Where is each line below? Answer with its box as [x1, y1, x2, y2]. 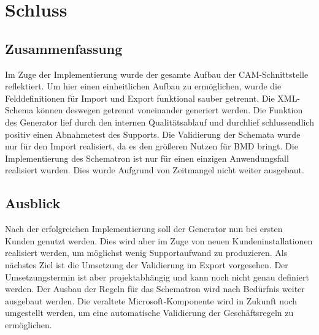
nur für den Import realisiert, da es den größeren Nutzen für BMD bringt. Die [5, 140, 298, 152]
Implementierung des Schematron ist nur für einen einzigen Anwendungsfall [5, 151, 289, 164]
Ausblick [5, 194, 61, 213]
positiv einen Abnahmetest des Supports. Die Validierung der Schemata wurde [5, 127, 301, 140]
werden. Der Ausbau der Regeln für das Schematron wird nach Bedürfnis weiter [5, 282, 305, 295]
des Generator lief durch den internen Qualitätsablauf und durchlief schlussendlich [5, 115, 314, 128]
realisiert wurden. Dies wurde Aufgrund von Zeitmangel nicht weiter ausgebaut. [5, 164, 304, 176]
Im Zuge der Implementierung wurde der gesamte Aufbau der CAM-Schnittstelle [5, 67, 309, 80]
